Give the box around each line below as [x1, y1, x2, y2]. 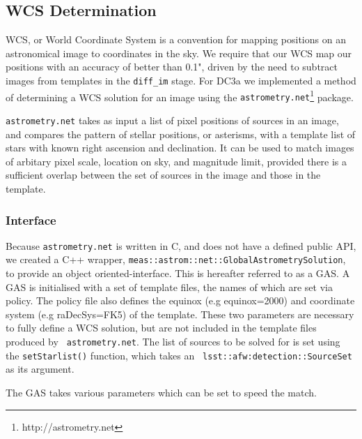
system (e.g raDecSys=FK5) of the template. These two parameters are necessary [6, 306, 354, 321]
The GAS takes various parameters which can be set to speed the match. [6, 385, 317, 399]
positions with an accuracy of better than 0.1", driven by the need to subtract [6, 59, 338, 74]
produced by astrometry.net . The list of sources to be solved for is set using [6, 334, 340, 349]
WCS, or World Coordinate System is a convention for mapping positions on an [6, 32, 346, 47]
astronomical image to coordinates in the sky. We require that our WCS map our [6, 45, 352, 60]
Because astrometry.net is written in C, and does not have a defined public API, [6, 238, 356, 253]
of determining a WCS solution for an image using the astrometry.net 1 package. [6, 87, 354, 104]
